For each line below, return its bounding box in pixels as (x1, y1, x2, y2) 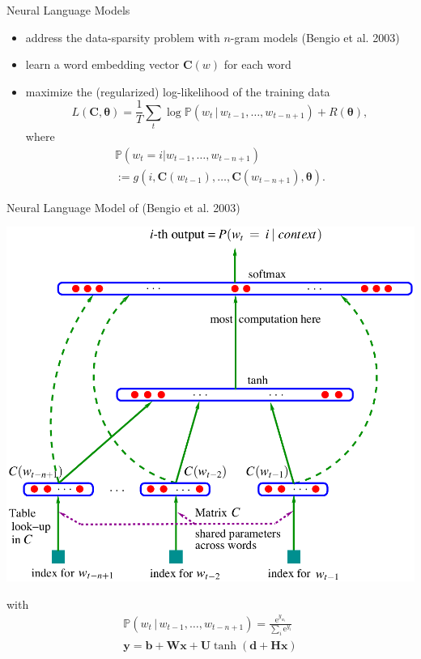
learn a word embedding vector (25, 56, 180, 73)
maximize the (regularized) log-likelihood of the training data (25, 83, 330, 100)
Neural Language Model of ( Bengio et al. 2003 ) (6, 198, 240, 215)
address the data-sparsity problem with (25, 28, 220, 45)
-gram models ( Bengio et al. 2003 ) (230, 28, 400, 45)
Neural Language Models (6, 2, 130, 18)
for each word (223, 56, 291, 73)
